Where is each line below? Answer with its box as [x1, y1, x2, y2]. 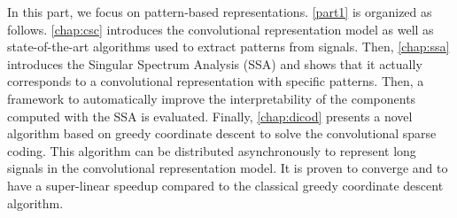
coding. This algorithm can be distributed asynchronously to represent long [7, 141, 416, 160]
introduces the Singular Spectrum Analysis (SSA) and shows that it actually [7, 54, 422, 73]
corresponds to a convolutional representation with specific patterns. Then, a [7, 72, 424, 90]
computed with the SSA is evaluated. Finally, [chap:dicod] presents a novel [7, 106, 413, 125]
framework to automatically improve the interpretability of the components [7, 89, 416, 107]
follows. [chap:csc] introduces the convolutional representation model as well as [7, 19, 434, 38]
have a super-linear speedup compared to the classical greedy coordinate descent [7, 175, 444, 194]
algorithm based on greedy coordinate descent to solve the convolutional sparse [7, 124, 437, 143]
